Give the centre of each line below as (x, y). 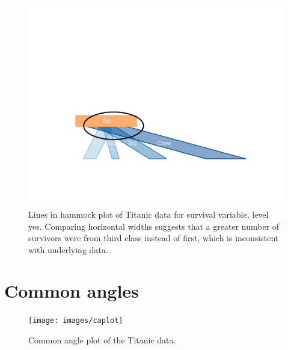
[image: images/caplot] (76, 321)
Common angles (72, 291)
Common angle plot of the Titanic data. (102, 340)
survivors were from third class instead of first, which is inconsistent (154, 238)
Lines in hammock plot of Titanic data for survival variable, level (149, 214)
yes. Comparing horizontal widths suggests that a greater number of (154, 226)
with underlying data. (68, 249)
